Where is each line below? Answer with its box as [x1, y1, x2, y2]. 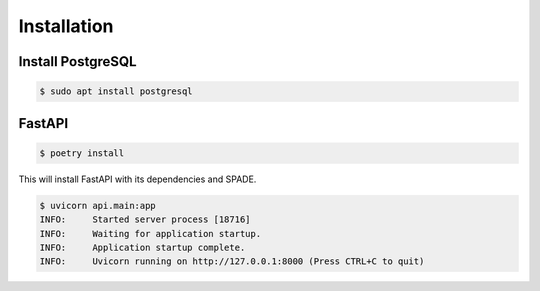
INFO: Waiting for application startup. [39, 228, 262, 239]
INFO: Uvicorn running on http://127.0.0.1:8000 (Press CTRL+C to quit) [39, 256, 425, 267]
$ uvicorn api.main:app [39, 200, 157, 211]
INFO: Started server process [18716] [39, 214, 251, 225]
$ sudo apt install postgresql [39, 86, 194, 97]
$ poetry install [39, 147, 125, 159]
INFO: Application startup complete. [39, 241, 246, 253]
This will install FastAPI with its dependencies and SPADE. [18, 173, 257, 185]
